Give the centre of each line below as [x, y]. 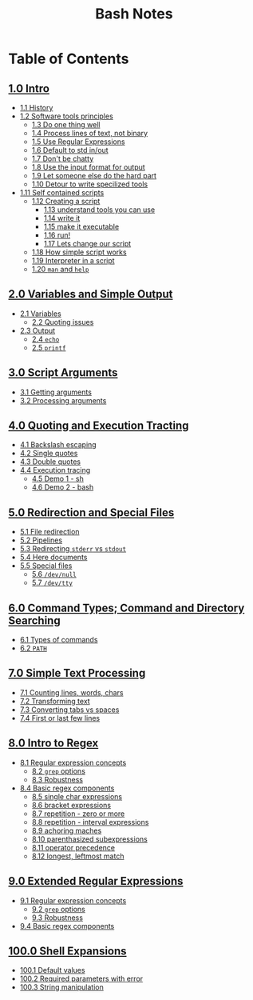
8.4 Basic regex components [67, 788]
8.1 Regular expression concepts [73, 762]
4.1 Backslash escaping [58, 445]
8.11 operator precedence [73, 847]
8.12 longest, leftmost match [78, 856]
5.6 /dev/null [54, 574]
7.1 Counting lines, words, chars [71, 692]
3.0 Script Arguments [63, 373]
